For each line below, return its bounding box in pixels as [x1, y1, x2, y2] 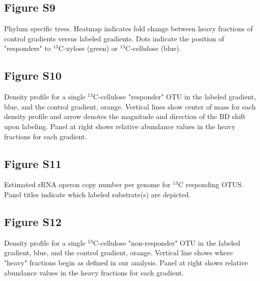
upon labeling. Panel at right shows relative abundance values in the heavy [4, 121, 236, 131]
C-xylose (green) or [58, 43, 118, 53]
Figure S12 [4, 213, 62, 229]
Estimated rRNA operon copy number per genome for [4, 179, 171, 190]
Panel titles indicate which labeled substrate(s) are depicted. [4, 189, 191, 199]
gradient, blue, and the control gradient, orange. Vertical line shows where [4, 247, 233, 258]
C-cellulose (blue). [125, 43, 181, 53]
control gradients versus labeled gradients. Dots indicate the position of [4, 33, 224, 43]
